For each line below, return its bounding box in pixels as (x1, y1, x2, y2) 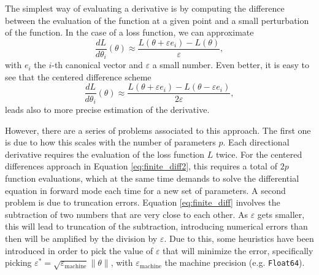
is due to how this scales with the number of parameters (5, 136, 216, 149)
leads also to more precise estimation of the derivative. (5, 103, 210, 115)
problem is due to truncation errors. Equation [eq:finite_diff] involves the (5, 196, 280, 209)
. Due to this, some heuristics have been (164, 231, 314, 244)
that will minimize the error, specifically (163, 244, 313, 257)
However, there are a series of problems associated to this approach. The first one (5, 123, 311, 136)
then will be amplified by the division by (5, 231, 158, 244)
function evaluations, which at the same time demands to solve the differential (5, 171, 299, 184)
